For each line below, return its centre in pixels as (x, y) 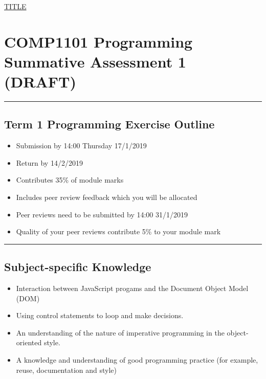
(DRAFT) (40, 82)
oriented (29, 342)
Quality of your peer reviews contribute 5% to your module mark (118, 231)
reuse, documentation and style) (66, 370)
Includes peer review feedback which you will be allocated (107, 197)
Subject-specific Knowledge (78, 267)
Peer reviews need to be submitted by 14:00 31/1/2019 (102, 214)
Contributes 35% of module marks (70, 180)
